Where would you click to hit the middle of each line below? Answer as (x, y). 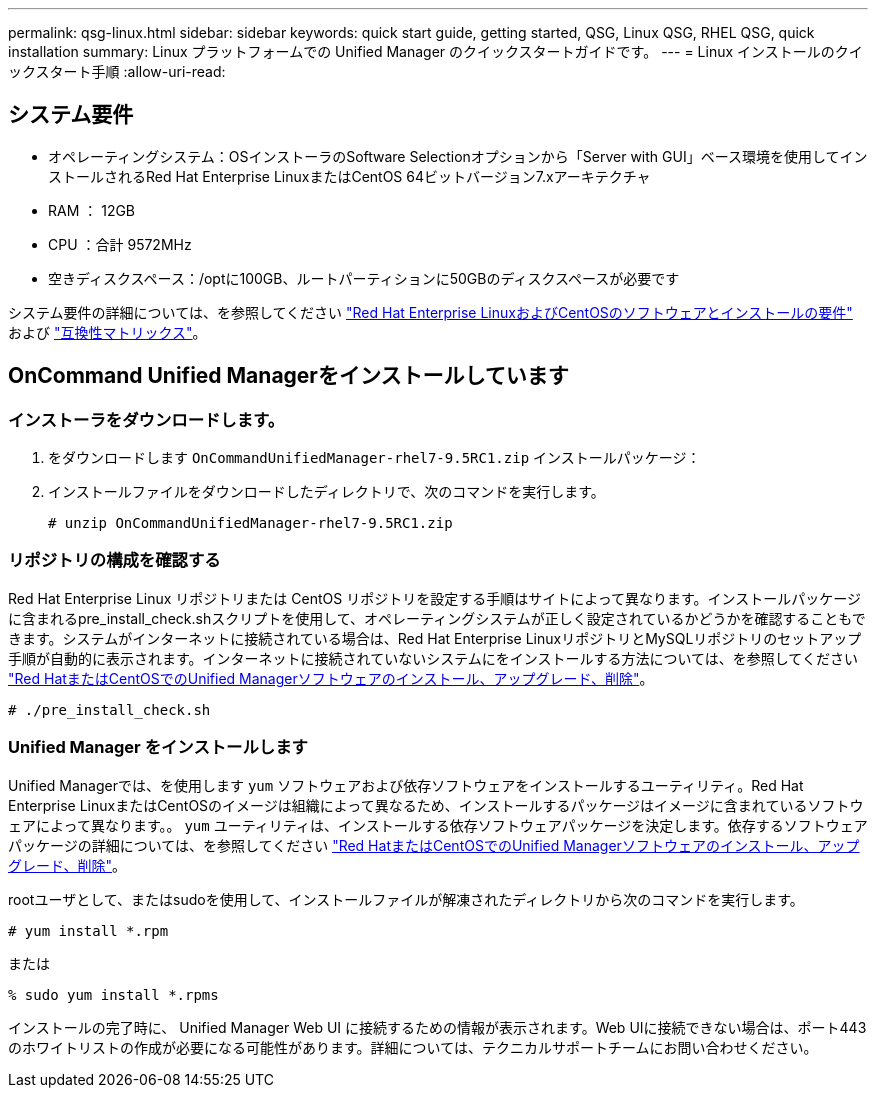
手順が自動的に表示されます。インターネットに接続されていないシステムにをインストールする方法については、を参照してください (433, 658)
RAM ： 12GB (92, 210)
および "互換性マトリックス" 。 (107, 332)
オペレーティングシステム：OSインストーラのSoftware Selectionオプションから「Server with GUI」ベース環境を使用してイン (458, 156)
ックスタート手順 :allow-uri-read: (117, 71)
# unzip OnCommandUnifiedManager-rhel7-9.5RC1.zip (250, 523)
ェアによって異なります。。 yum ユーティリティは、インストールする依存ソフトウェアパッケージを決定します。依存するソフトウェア (438, 825)
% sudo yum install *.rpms (113, 994)
